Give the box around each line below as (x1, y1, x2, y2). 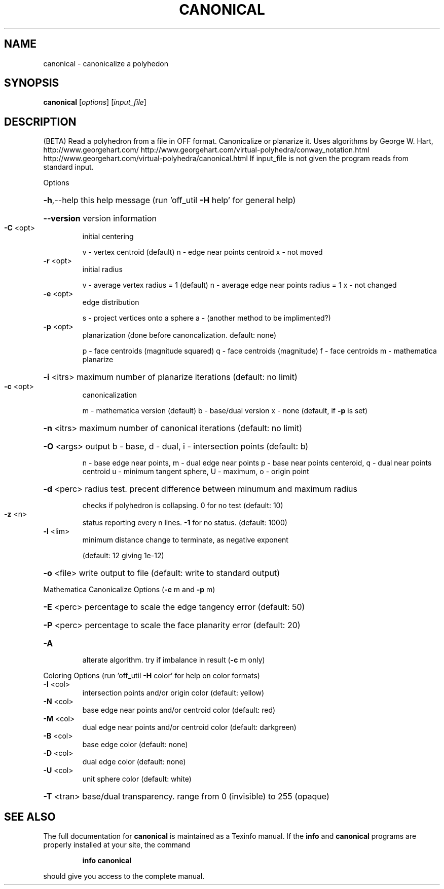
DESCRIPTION (4, 115, 77, 128)
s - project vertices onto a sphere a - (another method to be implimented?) (82, 314, 331, 323)
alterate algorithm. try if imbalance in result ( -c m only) (82, 655, 265, 665)
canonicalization (82, 391, 137, 400)
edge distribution (82, 298, 139, 307)
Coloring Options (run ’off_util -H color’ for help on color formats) (43, 671, 260, 680)
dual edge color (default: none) (82, 757, 186, 766)
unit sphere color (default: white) (82, 775, 192, 784)
